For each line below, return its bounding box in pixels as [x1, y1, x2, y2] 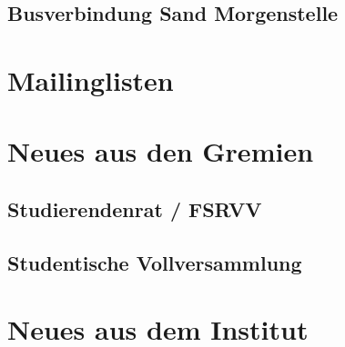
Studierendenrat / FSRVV [7, 194, 262, 223]
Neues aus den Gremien [7, 133, 314, 170]
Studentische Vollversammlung [7, 248, 302, 276]
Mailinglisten [7, 61, 174, 98]
